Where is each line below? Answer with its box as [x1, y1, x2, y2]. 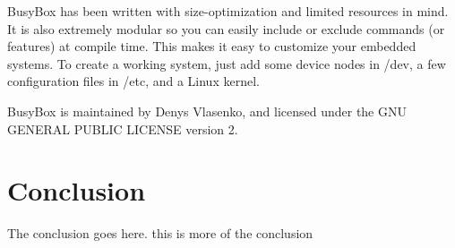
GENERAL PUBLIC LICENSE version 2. [7, 119, 238, 138]
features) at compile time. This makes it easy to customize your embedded [7, 37, 416, 56]
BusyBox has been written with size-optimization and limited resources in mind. [7, 2, 449, 20]
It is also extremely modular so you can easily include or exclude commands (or [7, 19, 445, 38]
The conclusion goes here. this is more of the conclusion [7, 224, 313, 243]
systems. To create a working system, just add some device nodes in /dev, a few [7, 54, 446, 73]
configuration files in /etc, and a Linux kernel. [7, 72, 260, 90]
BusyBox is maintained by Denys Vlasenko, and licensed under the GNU [7, 101, 407, 120]
